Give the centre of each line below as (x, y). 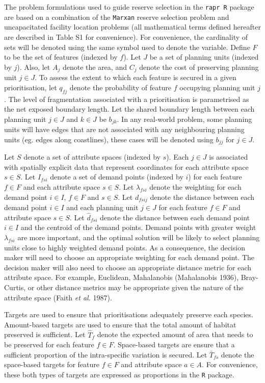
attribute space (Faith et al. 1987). (58, 297)
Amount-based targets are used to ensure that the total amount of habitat (120, 324)
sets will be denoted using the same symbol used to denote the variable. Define (127, 47)
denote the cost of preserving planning (199, 67)
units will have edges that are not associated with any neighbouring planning (124, 129)
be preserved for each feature (49, 344)
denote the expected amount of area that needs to (175, 334)
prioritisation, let (31, 87)
